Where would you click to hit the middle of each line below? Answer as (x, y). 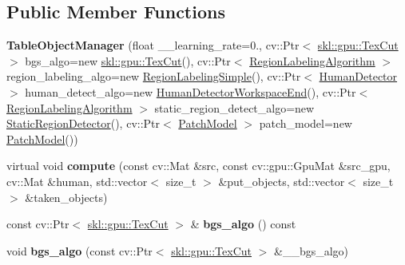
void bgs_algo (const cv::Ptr (79, 250)
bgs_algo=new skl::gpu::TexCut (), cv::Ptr (128, 60)
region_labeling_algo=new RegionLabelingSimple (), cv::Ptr (154, 76)
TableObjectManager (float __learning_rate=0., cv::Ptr (153, 45)
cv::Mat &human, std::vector (77, 181)
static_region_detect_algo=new (234, 107)
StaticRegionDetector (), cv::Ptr (83, 123)
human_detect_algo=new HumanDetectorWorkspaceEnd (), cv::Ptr (191, 91)
